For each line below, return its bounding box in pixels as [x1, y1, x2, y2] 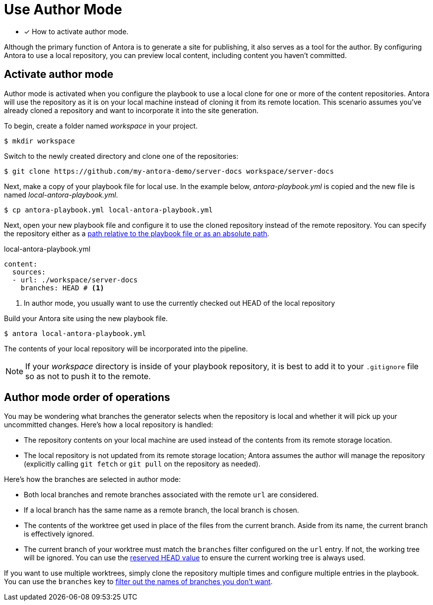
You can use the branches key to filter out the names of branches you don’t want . [4, 577, 273, 586]
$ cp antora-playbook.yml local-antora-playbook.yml [4, 205, 213, 214]
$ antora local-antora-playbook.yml [4, 329, 146, 337]
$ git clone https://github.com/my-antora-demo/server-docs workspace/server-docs [4, 167, 334, 175]
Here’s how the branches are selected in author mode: [4, 475, 181, 484]
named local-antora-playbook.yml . [4, 190, 118, 199]
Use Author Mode [4, 1, 122, 18]
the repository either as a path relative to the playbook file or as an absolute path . [4, 229, 270, 238]
